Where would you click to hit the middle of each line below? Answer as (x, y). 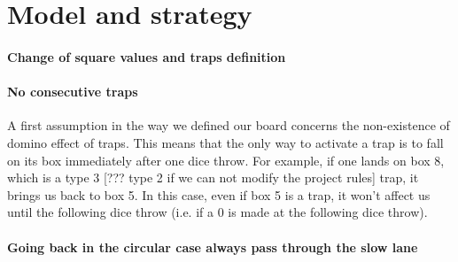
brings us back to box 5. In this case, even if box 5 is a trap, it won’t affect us (219, 194)
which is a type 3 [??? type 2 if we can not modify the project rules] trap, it (213, 177)
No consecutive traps (73, 92)
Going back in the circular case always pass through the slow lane (213, 247)
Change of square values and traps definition (147, 56)
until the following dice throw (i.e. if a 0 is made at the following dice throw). (217, 212)
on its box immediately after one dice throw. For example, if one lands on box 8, (226, 160)
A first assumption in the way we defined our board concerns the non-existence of (229, 125)
